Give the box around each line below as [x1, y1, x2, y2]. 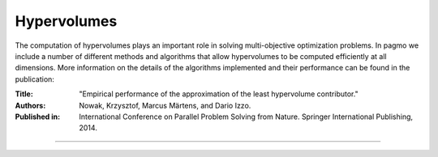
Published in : [15, 112, 61, 121]
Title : [15, 89, 34, 99]
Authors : [15, 100, 46, 110]
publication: [15, 74, 54, 84]
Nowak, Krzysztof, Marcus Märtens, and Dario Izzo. [79, 100, 251, 110]
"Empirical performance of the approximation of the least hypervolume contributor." [79, 89, 359, 99]
